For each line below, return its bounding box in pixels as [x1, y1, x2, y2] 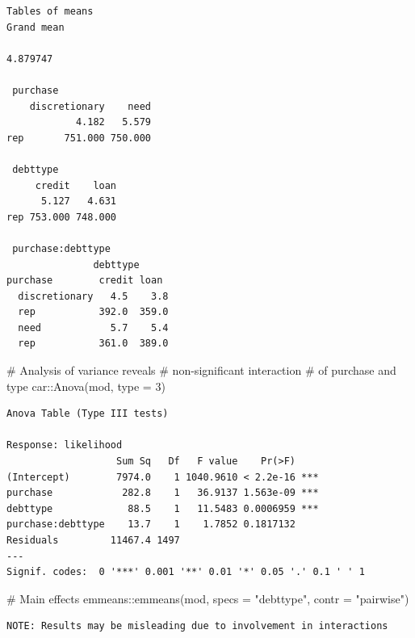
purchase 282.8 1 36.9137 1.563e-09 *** [6, 487, 319, 499]
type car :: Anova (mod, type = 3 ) [6, 377, 166, 394]
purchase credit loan [6, 275, 163, 287]
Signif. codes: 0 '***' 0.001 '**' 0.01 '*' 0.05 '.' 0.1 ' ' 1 [6, 566, 365, 578]
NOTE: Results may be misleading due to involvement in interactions [6, 620, 388, 632]
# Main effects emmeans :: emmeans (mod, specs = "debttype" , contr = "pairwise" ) [6, 590, 409, 607]
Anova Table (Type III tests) [6, 408, 169, 420]
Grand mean [6, 21, 65, 33]
